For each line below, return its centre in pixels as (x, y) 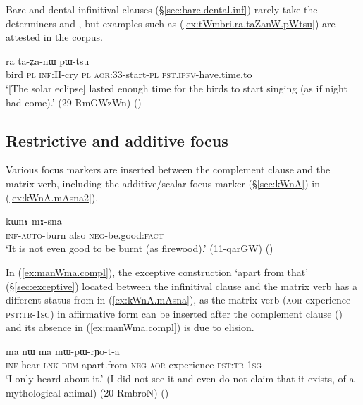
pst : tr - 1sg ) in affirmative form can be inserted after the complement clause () (174, 313)
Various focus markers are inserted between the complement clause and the (168, 169)
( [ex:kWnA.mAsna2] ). (52, 197)
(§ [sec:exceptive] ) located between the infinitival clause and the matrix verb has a (182, 286)
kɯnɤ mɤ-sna (34, 221)
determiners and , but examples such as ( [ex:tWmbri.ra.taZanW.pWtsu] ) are (171, 23)
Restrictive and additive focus (117, 140)
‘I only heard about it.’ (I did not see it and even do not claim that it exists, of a (180, 379)
